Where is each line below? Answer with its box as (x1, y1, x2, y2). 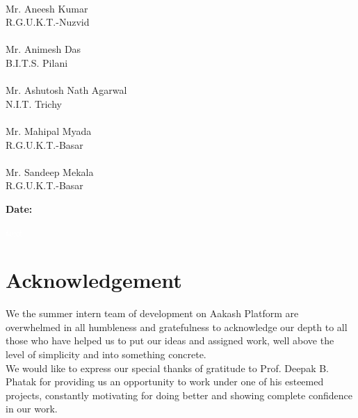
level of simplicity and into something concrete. (6, 347, 206, 361)
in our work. (6, 401, 58, 416)
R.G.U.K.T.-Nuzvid (6, 15, 90, 29)
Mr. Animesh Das (6, 42, 81, 56)
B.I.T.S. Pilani (6, 55, 68, 70)
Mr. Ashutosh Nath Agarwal (6, 83, 127, 97)
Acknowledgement (6, 266, 182, 294)
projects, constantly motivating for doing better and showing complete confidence (6, 387, 352, 402)
